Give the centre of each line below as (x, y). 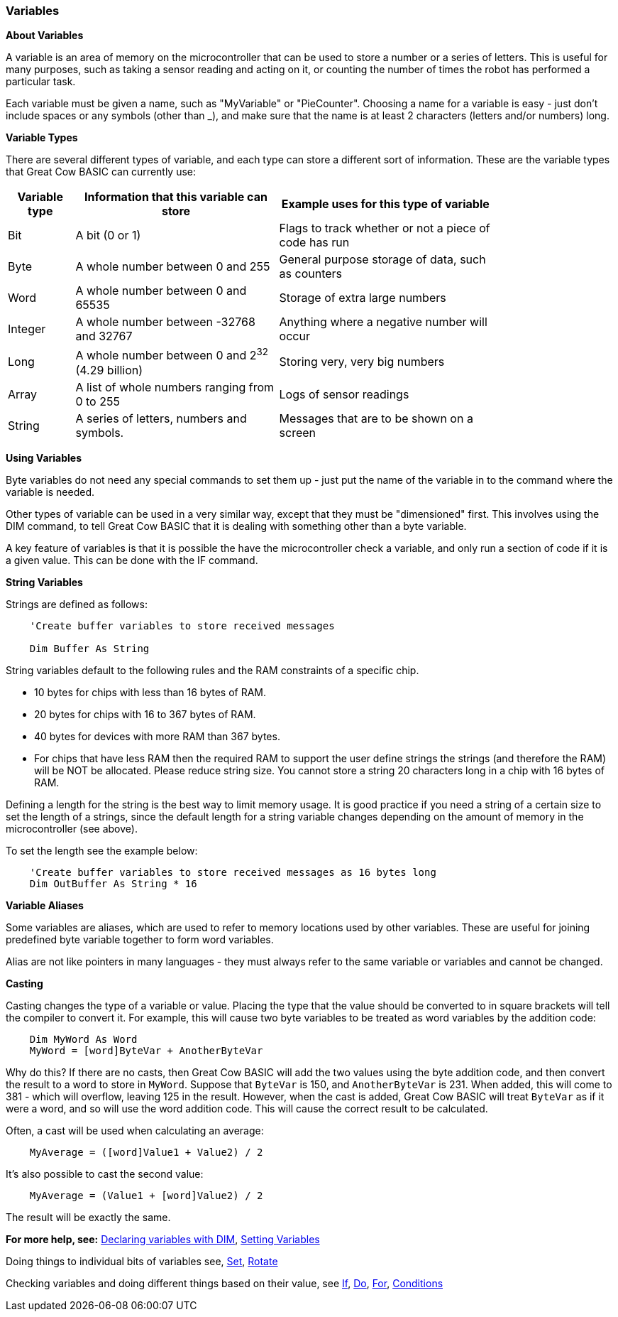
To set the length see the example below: (102, 850)
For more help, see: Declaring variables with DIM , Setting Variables (163, 1239)
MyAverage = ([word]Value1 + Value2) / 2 (146, 1152)
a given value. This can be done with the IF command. (132, 560)
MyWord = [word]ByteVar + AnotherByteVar (146, 1050)
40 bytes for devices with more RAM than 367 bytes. (157, 736)
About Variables (45, 36)
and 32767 (104, 336)
